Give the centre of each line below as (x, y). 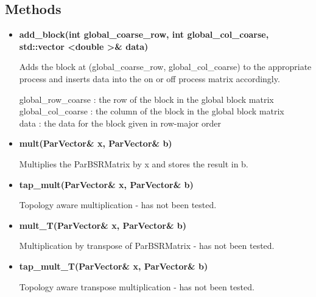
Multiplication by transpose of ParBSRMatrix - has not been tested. (147, 246)
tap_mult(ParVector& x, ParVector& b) (106, 184)
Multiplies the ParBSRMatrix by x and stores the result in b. (134, 163)
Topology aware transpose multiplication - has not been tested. (137, 286)
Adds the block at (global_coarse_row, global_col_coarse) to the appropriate (165, 67)
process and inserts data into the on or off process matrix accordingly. (149, 78)
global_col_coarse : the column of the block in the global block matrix (152, 111)
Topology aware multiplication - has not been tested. (118, 205)
